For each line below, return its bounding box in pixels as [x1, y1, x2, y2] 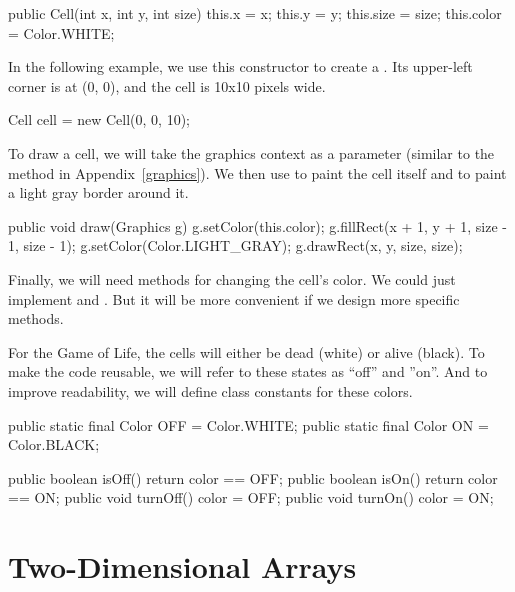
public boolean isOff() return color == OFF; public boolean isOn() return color [8, 467, 498, 488]
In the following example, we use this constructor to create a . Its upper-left [8, 56, 473, 77]
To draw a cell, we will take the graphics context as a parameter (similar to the [8, 142, 495, 163]
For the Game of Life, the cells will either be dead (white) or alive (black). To [8, 341, 485, 362]
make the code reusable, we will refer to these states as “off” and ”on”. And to [8, 361, 488, 382]
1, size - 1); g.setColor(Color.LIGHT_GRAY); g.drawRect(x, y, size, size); [8, 235, 463, 256]
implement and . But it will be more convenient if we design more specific [8, 288, 460, 309]
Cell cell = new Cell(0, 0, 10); [8, 109, 190, 130]
